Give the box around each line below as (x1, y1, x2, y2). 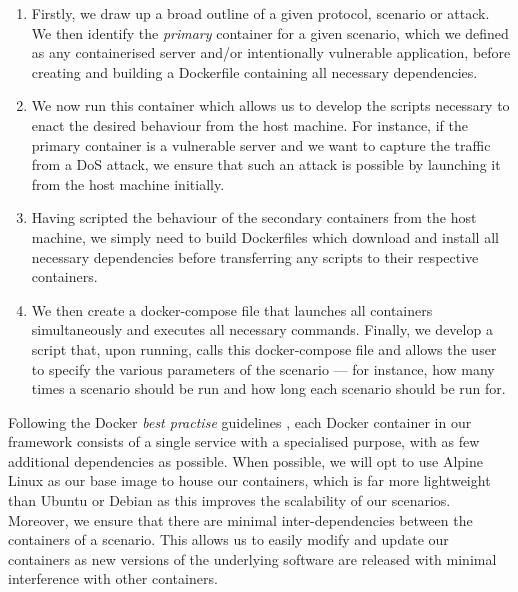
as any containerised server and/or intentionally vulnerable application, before (31, 42, 511, 63)
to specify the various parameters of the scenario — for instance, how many (31, 358, 495, 379)
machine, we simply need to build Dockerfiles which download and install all (31, 226, 499, 247)
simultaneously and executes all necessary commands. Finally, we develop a (31, 319, 493, 340)
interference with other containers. (8, 568, 218, 589)
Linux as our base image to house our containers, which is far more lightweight (8, 470, 491, 491)
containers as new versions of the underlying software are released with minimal (8, 548, 497, 569)
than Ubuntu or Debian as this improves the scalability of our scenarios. (8, 490, 451, 511)
